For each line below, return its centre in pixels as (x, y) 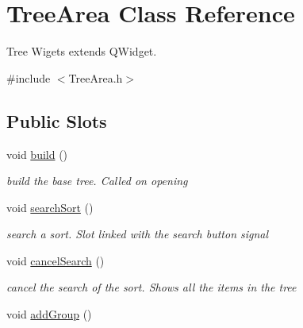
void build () (37, 154)
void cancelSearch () (56, 260)
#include (29, 77)
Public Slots (57, 120)
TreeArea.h (96, 77)
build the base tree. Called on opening (97, 181)
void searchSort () (50, 207)
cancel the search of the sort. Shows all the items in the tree (151, 287)
